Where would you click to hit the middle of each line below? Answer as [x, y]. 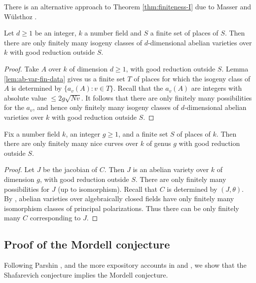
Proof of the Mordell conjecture [87, 244]
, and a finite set [143, 133]
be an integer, [55, 33]
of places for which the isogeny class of [192, 78]
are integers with [217, 88]
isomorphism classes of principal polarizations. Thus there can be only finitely [122, 208]
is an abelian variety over [171, 169]
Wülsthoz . [20, 16]
